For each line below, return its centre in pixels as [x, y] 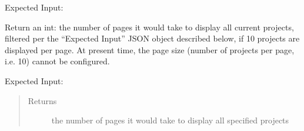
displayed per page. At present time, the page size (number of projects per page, [150, 49]
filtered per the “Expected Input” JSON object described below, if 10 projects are [152, 38]
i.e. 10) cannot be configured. [57, 61]
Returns [42, 100]
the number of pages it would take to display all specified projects [170, 120]
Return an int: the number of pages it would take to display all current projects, [149, 27]
